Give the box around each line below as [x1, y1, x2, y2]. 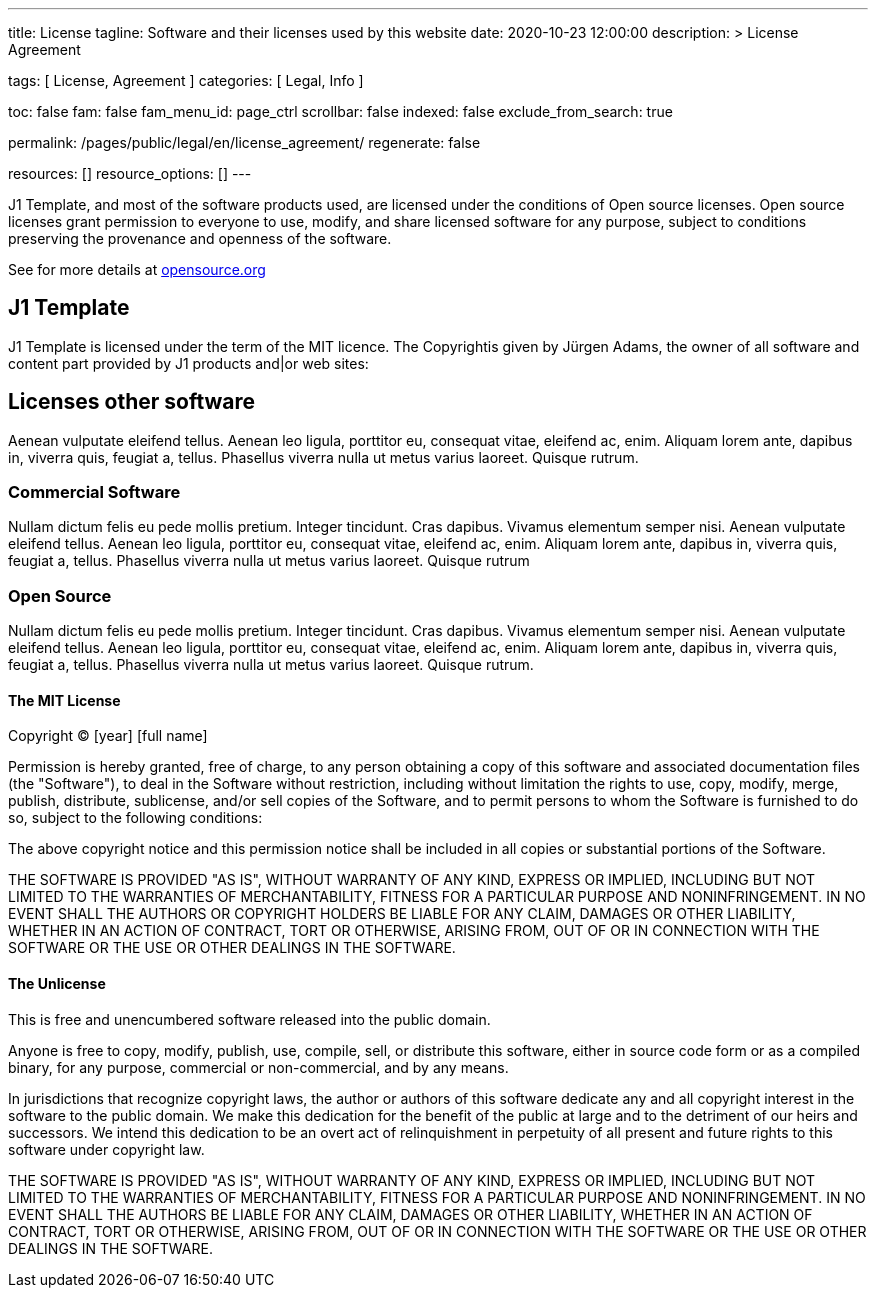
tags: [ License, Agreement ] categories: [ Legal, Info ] [8, 72, 364, 89]
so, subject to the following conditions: [8, 809, 263, 827]
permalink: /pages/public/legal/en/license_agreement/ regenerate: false [8, 134, 481, 151]
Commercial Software [8, 482, 181, 503]
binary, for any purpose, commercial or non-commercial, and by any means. [8, 1058, 509, 1076]
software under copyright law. [8, 1140, 205, 1158]
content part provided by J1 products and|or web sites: [8, 354, 369, 372]
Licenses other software [8, 389, 256, 415]
